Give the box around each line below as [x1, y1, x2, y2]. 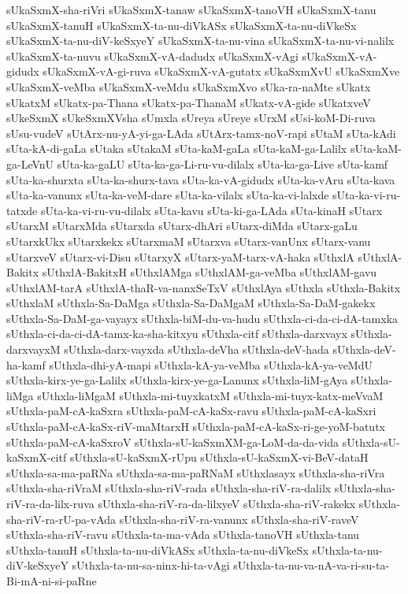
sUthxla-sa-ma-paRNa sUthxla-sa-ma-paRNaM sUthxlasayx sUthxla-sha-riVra [6, 464, 385, 481]
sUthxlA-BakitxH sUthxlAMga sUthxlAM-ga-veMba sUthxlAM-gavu [42, 264, 377, 280]
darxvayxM [6, 341, 61, 358]
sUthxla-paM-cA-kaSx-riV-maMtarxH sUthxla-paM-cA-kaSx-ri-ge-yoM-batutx [6, 418, 385, 435]
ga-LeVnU [6, 155, 54, 172]
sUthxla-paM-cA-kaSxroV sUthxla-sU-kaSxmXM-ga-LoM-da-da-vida [6, 433, 339, 450]
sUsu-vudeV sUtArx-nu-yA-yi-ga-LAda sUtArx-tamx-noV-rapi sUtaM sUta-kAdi [6, 124, 396, 141]
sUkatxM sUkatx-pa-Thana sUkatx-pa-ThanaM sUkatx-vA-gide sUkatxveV [6, 94, 371, 110]
